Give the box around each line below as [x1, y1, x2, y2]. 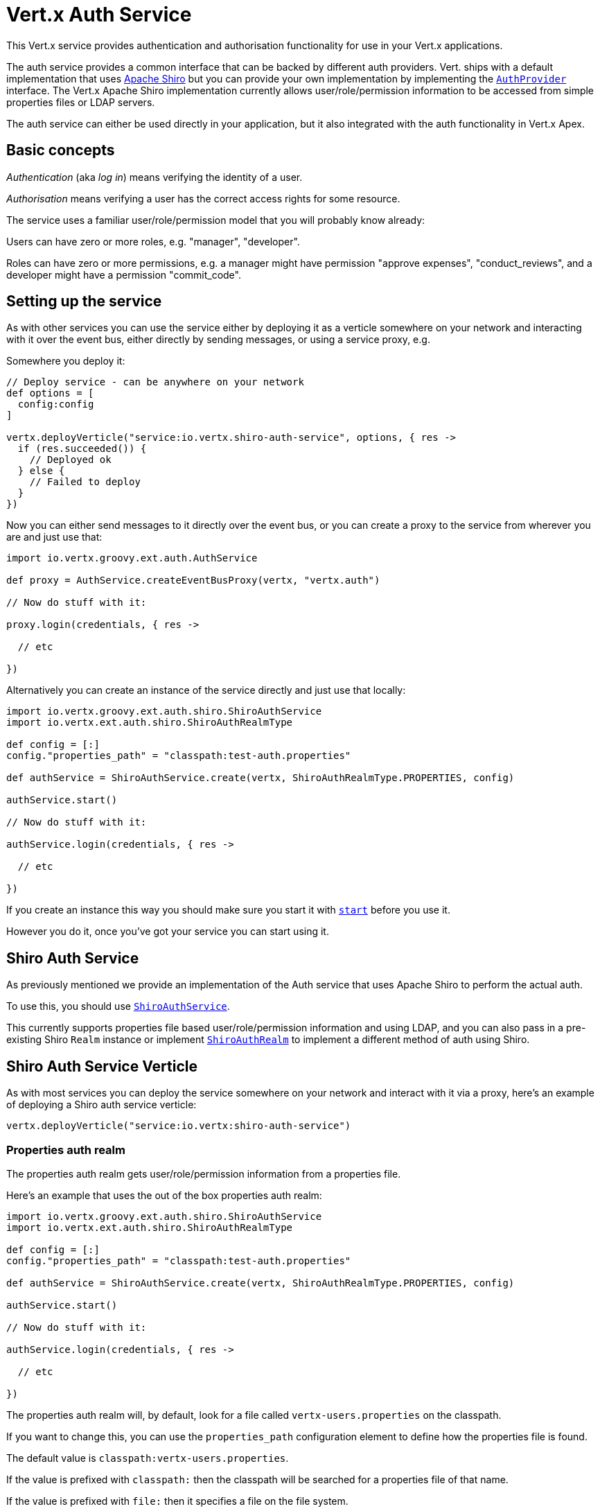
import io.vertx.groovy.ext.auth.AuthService [6, 552, 258, 564]
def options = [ [6, 387, 94, 399]
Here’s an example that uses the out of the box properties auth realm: [6, 1189, 322, 1201]
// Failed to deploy [29, 476, 141, 488]
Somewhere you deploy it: [6, 355, 125, 367]
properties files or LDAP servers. [6, 96, 155, 108]
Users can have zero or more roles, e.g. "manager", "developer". [6, 235, 300, 247]
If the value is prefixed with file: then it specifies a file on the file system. [6, 1494, 348, 1507]
